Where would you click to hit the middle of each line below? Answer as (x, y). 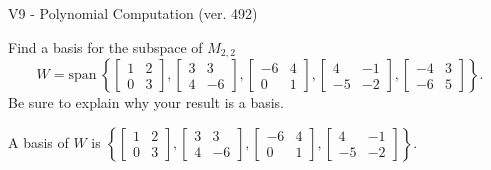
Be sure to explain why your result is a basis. (146, 102)
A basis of (38, 141)
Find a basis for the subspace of (105, 46)
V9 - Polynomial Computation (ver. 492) (133, 13)
